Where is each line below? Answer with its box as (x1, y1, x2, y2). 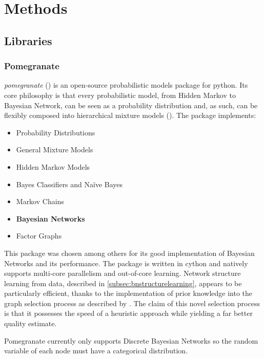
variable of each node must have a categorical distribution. (4, 345, 188, 356)
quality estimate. (4, 318, 57, 329)
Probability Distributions (16, 127, 95, 137)
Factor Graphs (16, 230, 62, 241)
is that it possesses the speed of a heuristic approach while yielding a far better (4, 308, 253, 318)
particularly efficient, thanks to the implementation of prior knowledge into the (4, 288, 253, 298)
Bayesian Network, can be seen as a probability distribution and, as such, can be (4, 99, 258, 110)
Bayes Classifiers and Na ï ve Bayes (16, 178, 123, 189)
